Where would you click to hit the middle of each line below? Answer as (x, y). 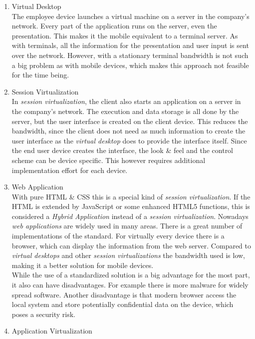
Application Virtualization (52, 331)
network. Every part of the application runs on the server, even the (114, 26)
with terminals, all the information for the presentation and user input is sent (130, 45)
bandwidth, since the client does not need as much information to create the (128, 131)
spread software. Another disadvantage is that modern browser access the (124, 294)
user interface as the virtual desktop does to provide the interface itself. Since (129, 140)
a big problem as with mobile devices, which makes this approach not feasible (130, 65)
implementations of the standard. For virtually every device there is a (118, 236)
